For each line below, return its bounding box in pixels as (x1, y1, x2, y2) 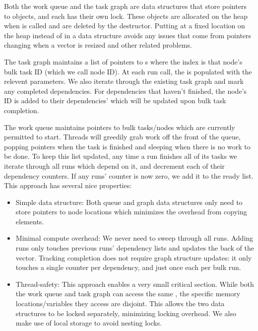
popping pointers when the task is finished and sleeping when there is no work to (4, 141, 251, 151)
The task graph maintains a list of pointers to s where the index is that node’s (4, 56, 243, 66)
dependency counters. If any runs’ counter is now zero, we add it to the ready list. (4, 170, 254, 181)
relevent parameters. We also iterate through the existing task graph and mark (4, 76, 244, 86)
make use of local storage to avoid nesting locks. (15, 318, 162, 328)
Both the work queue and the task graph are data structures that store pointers (4, 1, 247, 11)
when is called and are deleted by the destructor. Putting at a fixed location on (4, 20, 245, 31)
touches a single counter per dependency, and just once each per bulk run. (15, 262, 241, 272)
